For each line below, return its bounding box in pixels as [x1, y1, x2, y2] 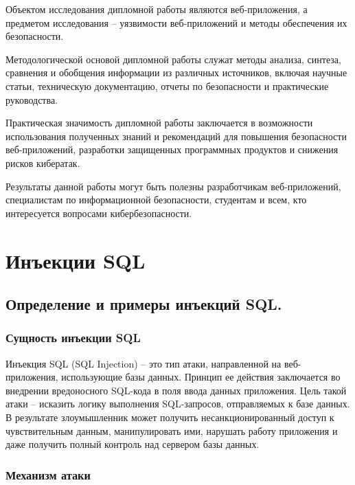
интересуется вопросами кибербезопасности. [5, 205, 192, 220]
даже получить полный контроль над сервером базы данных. [5, 437, 260, 451]
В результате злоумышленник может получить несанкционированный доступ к [5, 410, 334, 425]
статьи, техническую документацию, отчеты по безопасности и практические [5, 78, 329, 93]
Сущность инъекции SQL [5, 329, 141, 346]
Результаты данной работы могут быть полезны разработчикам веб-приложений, [5, 179, 341, 193]
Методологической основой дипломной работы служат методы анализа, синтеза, [5, 52, 341, 66]
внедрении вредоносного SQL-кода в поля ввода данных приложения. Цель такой [5, 383, 347, 397]
